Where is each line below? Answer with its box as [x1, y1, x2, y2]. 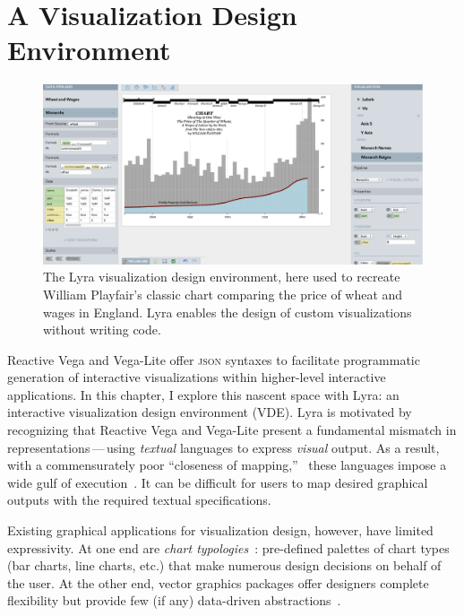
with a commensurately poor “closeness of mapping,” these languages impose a [7, 455, 447, 474]
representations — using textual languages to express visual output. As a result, [7, 438, 440, 456]
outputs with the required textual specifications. [7, 490, 271, 509]
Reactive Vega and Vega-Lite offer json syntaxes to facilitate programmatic [7, 350, 420, 369]
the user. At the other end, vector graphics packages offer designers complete [7, 573, 429, 592]
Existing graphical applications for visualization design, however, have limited [7, 521, 434, 540]
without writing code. [43, 320, 161, 339]
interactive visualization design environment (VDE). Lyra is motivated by [7, 403, 412, 421]
